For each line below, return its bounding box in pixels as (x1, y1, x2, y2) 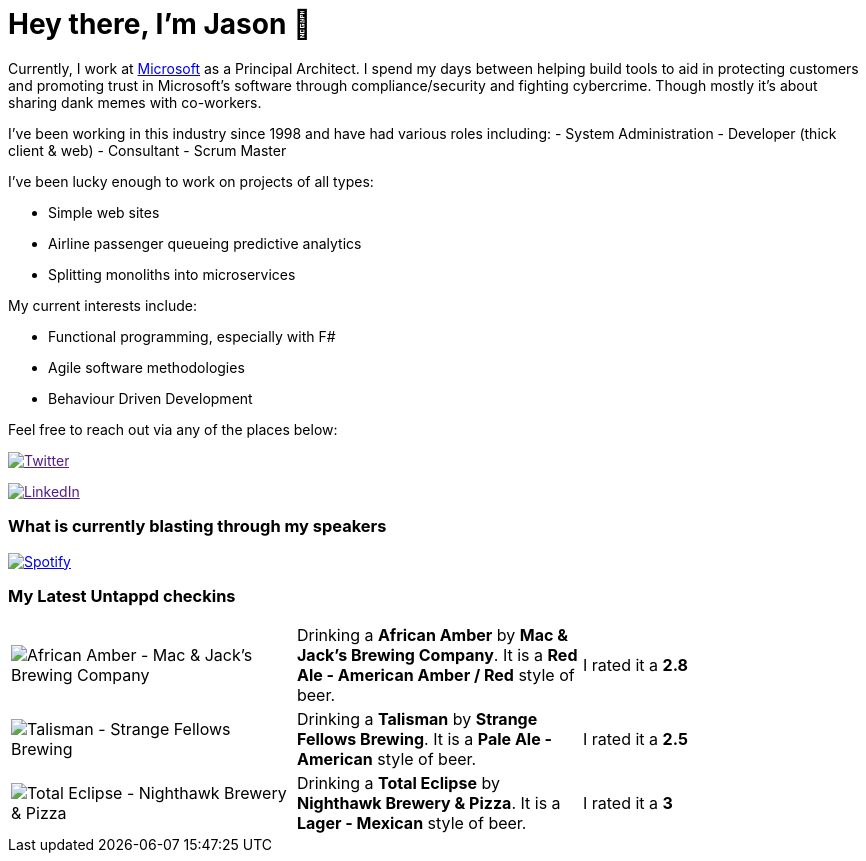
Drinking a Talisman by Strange (296, 709, 538, 730)
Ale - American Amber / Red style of (296, 665, 575, 686)
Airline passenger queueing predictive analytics (48, 234, 362, 252)
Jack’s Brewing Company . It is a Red (296, 645, 578, 666)
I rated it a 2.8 (582, 655, 688, 676)
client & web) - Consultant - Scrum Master (8, 141, 287, 159)
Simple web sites (48, 203, 160, 221)
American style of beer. (296, 749, 477, 770)
